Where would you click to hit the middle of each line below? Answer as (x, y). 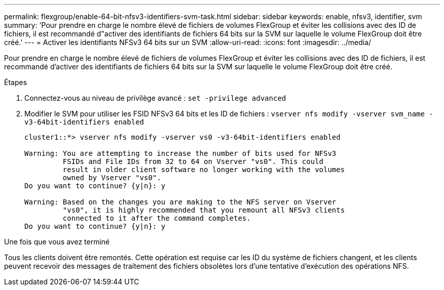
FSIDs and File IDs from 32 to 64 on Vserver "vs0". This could (193, 161)
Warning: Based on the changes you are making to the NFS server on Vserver (180, 202)
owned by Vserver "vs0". (112, 178)
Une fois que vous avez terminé (57, 242)
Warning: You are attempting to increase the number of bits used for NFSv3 (180, 153)
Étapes (16, 82)
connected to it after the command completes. (157, 218)
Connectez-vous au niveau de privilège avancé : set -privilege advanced (155, 98)
